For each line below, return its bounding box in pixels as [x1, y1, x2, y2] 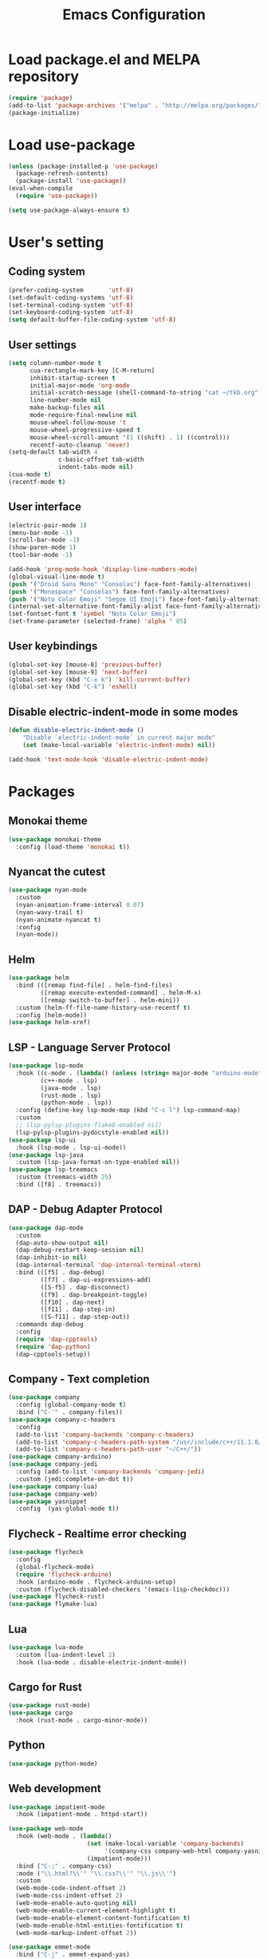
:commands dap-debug [15, 1321, 84, 1329]
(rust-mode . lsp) [40, 1091, 102, 1099]
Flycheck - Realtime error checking [8, 1527, 187, 1540]
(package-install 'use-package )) [15, 177, 127, 185]
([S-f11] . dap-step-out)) [40, 1313, 130, 1321]
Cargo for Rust [8, 1680, 82, 1694]
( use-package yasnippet [8, 1497, 88, 1505]
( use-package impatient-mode [8, 1803, 105, 1811]
